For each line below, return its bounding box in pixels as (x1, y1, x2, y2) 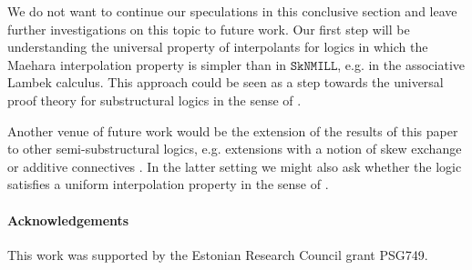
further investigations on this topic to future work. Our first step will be (7, 19, 410, 38)
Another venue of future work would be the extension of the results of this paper (7, 121, 458, 140)
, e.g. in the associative (337, 55, 465, 74)
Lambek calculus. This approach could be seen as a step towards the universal (7, 73, 444, 92)
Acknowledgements (7, 210, 129, 229)
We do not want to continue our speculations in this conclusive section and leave (7, 2, 457, 20)
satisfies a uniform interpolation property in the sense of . (7, 175, 329, 194)
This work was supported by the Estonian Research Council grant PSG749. (7, 245, 428, 264)
